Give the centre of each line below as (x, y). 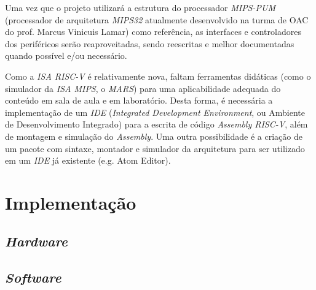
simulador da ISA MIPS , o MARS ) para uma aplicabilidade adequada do (143, 88)
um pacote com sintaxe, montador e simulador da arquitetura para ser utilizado (155, 148)
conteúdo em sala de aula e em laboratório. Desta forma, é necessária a (139, 100)
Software (33, 277)
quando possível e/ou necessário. (66, 55)
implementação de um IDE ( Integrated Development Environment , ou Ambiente (155, 112)
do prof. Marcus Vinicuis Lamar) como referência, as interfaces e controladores (153, 32)
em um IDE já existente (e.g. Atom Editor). (88, 160)
